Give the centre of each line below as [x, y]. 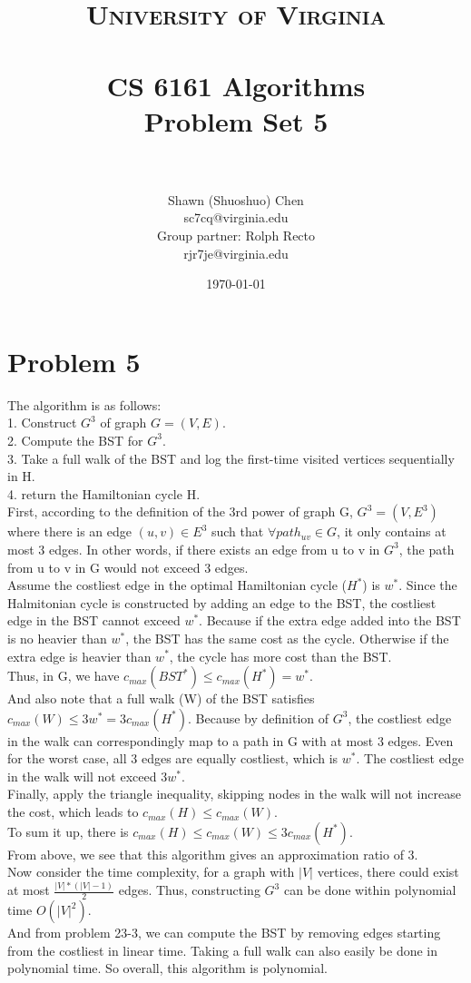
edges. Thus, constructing [189, 890]
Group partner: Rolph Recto [236, 236]
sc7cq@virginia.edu [236, 217]
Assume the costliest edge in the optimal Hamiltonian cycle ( [177, 585]
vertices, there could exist [388, 872]
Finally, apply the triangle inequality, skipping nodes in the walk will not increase [234, 794]
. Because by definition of [259, 718]
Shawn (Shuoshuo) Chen [236, 199]
